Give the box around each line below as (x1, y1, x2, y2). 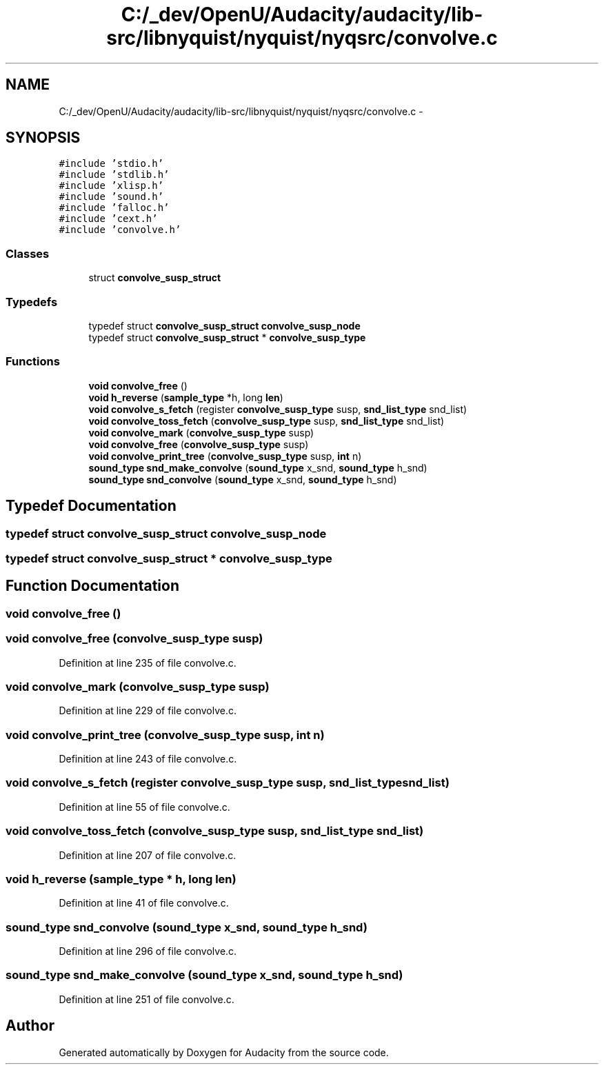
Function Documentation (6, 577, 179, 595)
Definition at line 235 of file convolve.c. (59, 656, 236, 669)
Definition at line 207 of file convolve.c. (59, 849, 236, 861)
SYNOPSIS (6, 129, 81, 147)
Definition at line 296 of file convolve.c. (59, 945, 237, 957)
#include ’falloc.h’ (59, 202, 170, 214)
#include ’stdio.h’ (59, 158, 164, 170)
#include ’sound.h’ (59, 191, 164, 203)
